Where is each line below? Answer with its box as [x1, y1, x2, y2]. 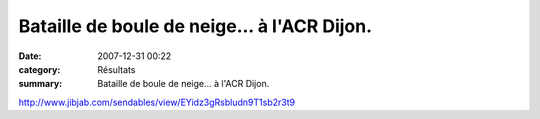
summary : [18, 78, 63, 90]
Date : [18, 50, 42, 62]
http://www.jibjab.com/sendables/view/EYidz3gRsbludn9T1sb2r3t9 [18, 96, 295, 108]
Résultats [97, 63, 136, 75]
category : [18, 63, 61, 75]
